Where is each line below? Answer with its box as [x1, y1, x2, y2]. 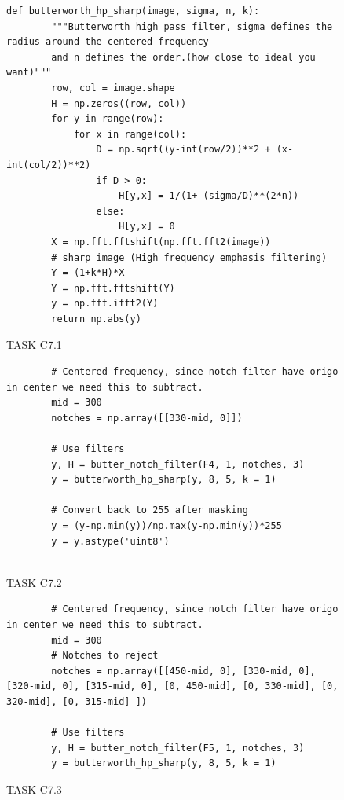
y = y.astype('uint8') [51, 535, 170, 547]
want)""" [6, 67, 52, 79]
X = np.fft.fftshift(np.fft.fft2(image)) [51, 236, 271, 248]
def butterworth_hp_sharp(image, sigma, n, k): [6, 6, 260, 17]
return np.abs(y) [51, 313, 141, 325]
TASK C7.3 [6, 780, 62, 797]
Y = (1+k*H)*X [51, 267, 125, 279]
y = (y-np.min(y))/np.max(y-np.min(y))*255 [51, 520, 282, 531]
